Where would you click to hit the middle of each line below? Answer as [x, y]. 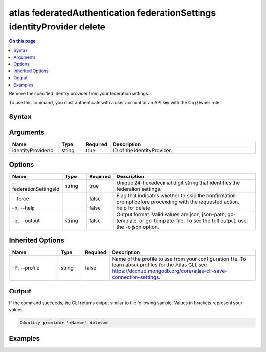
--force [20, 198]
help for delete [133, 208]
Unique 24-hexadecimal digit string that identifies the [178, 183]
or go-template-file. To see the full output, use [193, 220]
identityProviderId [33, 151]
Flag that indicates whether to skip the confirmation [176, 195]
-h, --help [23, 208]
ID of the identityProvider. [143, 151]
